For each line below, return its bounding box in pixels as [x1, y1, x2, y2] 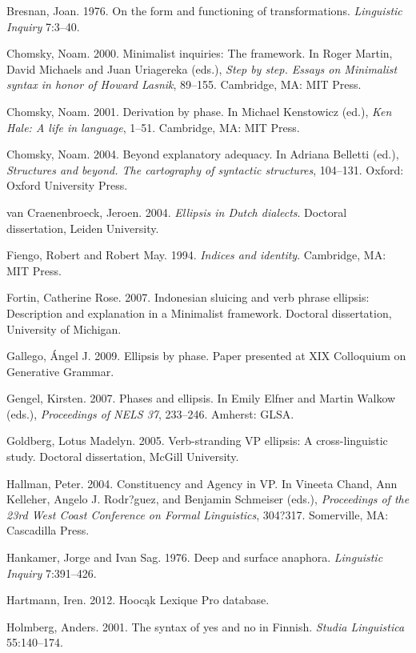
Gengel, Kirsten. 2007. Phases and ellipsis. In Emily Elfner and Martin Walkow [6, 390, 396, 407]
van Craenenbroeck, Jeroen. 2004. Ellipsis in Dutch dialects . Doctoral [6, 203, 347, 220]
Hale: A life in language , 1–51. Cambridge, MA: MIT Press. [6, 118, 300, 135]
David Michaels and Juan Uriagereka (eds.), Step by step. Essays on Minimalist [6, 60, 398, 77]
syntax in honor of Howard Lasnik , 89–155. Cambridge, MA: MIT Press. [6, 76, 362, 93]
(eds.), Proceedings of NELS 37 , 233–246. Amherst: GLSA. [6, 405, 294, 422]
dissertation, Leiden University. [6, 219, 159, 236]
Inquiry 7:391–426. [6, 564, 97, 581]
